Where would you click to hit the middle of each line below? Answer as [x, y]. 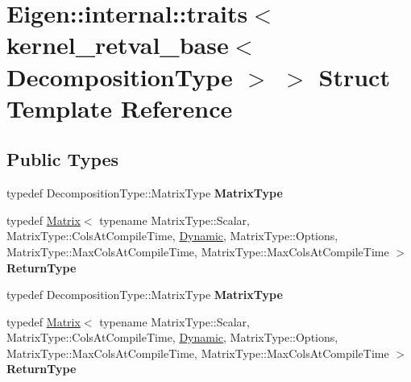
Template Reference [120, 108]
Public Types [63, 159]
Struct [354, 76]
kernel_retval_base [118, 45]
